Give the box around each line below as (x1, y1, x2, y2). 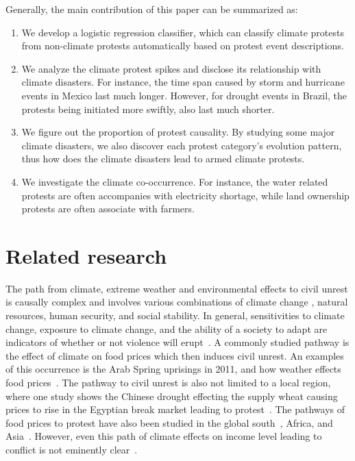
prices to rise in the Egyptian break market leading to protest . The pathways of (5, 402, 345, 416)
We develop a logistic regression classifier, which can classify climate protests (21, 25, 344, 39)
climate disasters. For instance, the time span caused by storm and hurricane (21, 75, 345, 89)
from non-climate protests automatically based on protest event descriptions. (21, 38, 344, 53)
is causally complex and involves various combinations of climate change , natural (5, 295, 348, 309)
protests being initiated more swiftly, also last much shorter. (21, 101, 275, 116)
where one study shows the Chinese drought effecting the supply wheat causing (5, 388, 338, 403)
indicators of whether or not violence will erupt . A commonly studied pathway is (5, 335, 350, 349)
